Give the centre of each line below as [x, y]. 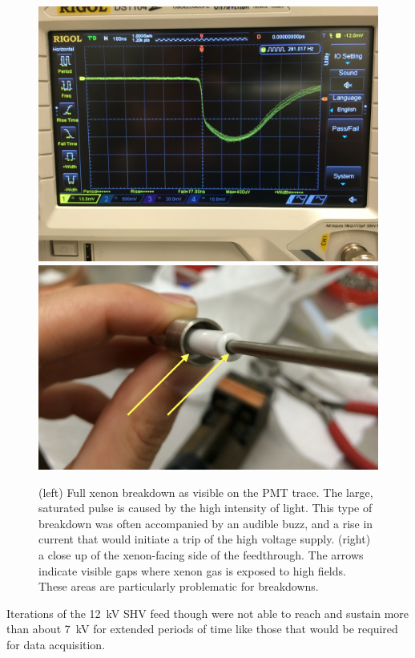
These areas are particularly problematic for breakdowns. [179, 586]
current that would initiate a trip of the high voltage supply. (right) [205, 539]
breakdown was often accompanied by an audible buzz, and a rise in [206, 523]
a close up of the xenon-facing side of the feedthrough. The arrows [201, 555]
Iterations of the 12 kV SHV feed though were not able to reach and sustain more [208, 613]
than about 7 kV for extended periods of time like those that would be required [202, 629]
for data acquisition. [56, 644]
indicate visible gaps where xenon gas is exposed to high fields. [192, 570]
